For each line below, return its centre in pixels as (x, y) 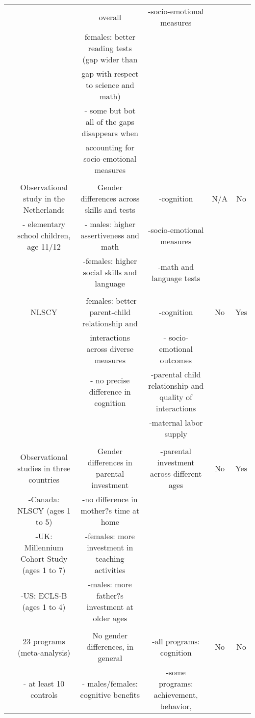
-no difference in (110, 499)
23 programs (44, 641)
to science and (110, 85)
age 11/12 (44, 246)
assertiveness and (110, 235)
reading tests (110, 48)
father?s (110, 595)
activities (110, 570)
